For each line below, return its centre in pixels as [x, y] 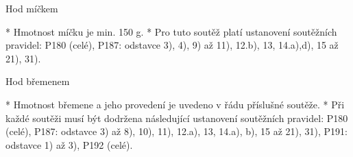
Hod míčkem [32, 8]
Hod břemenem [38, 81]
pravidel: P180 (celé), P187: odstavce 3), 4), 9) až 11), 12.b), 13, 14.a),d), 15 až [172, 45]
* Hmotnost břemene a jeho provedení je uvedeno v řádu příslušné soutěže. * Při [175, 104]
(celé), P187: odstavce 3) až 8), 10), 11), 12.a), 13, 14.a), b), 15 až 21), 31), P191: [176, 131]
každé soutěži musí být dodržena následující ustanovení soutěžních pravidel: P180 [177, 118]
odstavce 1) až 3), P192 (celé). [69, 144]
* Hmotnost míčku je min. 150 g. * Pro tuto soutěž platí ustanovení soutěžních [171, 31]
